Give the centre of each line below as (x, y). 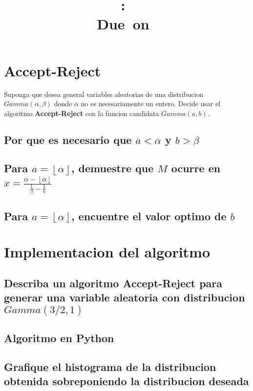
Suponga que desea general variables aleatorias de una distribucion (104, 94)
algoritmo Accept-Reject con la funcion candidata (82, 113)
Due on (123, 24)
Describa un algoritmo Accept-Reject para (113, 283)
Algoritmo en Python (59, 338)
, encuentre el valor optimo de (149, 216)
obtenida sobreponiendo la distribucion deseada (126, 381)
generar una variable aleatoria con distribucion (125, 297)
